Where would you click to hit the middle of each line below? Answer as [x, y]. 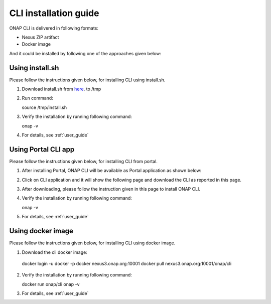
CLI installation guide [54, 13]
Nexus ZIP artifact [40, 37]
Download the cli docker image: [54, 252]
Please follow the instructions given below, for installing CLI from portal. [84, 161]
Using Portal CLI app [42, 149]
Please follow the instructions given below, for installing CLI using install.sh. [87, 80]
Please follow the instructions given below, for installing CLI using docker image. [92, 243]
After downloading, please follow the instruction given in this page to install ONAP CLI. [111, 189]
